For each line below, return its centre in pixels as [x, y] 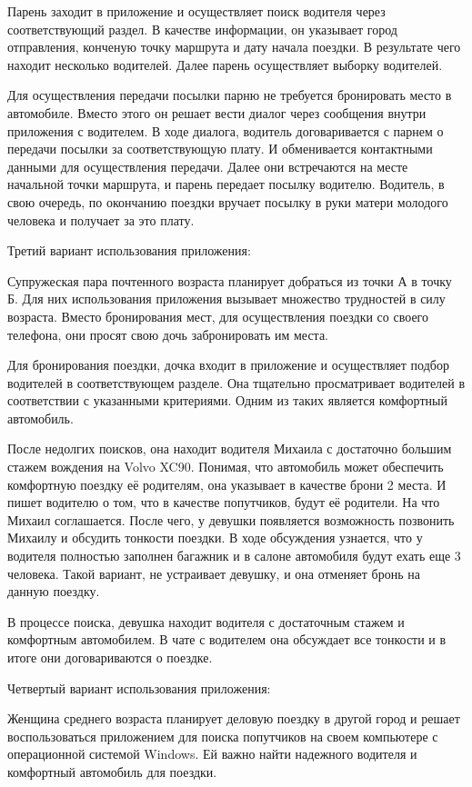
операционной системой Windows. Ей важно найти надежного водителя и [212, 754]
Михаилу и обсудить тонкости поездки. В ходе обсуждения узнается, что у [215, 538]
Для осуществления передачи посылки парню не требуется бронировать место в [230, 95]
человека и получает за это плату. [101, 219]
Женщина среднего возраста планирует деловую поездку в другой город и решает [234, 718]
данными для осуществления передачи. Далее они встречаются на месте [208, 166]
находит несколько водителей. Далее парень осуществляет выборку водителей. [225, 64]
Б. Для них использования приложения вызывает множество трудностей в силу [226, 299]
